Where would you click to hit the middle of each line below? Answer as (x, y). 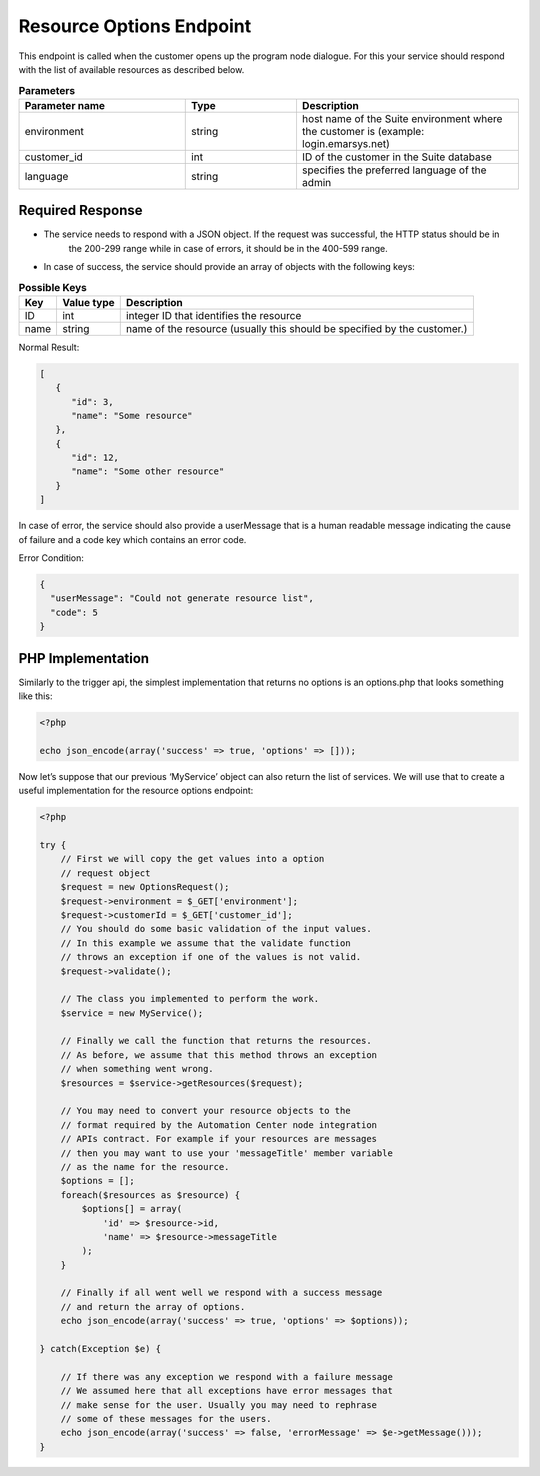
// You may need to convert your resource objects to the (205, 1111)
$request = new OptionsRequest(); (145, 887)
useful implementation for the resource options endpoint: (136, 791)
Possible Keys (52, 287)
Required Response (81, 210)
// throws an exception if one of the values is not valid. (211, 957)
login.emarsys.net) (345, 143)
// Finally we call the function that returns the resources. (216, 1041)
